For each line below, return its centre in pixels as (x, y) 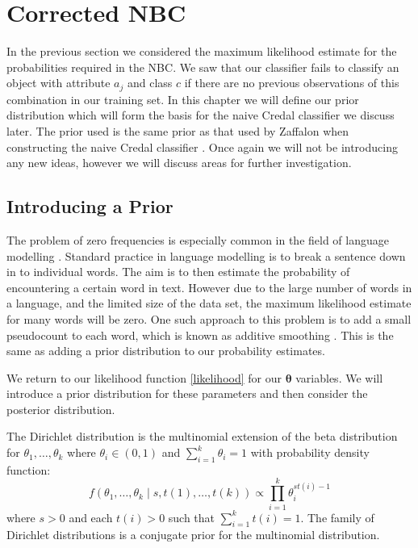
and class (150, 83)
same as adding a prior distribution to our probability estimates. (166, 351)
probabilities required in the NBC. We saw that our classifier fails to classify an (203, 67)
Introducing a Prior (90, 206)
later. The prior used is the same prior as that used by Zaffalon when (178, 130)
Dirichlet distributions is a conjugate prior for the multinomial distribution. (193, 535)
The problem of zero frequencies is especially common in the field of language (198, 239)
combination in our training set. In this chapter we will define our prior (183, 99)
